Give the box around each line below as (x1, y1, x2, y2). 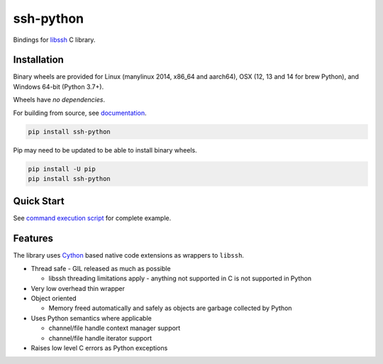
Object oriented (30, 294, 77, 302)
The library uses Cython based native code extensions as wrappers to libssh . (13, 251, 245, 260)
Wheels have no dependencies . (13, 96, 106, 104)
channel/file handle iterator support (48, 333, 152, 342)
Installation (13, 54, 64, 66)
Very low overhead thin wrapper (30, 284, 126, 292)
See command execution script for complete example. (13, 214, 172, 223)
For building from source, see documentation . (13, 109, 147, 117)
